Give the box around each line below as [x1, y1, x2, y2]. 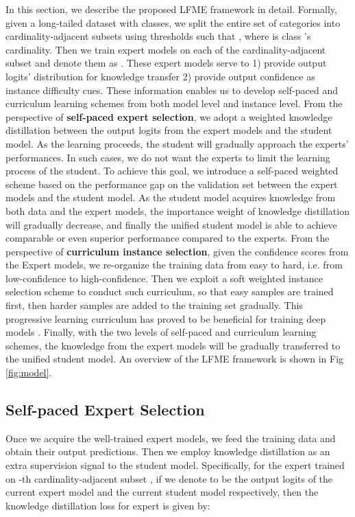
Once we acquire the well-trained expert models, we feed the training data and [5, 430, 336, 445]
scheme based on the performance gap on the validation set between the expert [5, 176, 338, 191]
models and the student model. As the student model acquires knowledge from [5, 190, 336, 205]
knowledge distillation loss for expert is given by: [5, 498, 210, 512]
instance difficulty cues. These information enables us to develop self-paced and [5, 82, 339, 97]
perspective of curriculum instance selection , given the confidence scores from [5, 244, 349, 258]
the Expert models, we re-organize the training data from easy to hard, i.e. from [5, 257, 343, 272]
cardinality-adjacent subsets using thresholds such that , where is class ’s [5, 29, 311, 43]
